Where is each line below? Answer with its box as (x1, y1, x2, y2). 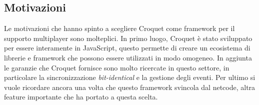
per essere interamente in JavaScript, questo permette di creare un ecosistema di (4, 42, 250, 53)
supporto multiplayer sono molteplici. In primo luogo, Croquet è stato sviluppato (4, 32, 252, 43)
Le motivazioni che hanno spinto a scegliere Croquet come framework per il (4, 23, 235, 33)
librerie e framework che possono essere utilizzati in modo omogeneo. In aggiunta (4, 52, 252, 62)
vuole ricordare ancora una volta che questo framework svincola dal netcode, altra (4, 81, 255, 92)
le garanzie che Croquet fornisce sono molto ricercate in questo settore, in (4, 62, 229, 72)
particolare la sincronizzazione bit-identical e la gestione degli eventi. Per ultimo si (4, 72, 255, 82)
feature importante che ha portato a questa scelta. (4, 91, 158, 102)
